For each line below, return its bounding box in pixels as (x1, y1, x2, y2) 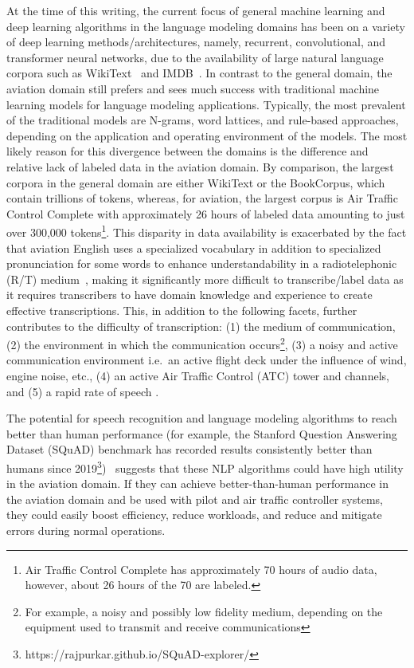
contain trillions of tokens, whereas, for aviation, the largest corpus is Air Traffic (6, 190, 398, 206)
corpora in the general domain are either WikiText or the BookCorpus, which (6, 174, 385, 191)
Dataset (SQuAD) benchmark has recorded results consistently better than (6, 441, 373, 458)
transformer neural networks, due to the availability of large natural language (6, 49, 384, 65)
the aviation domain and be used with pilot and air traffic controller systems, (6, 490, 383, 507)
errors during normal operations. (6, 521, 166, 538)
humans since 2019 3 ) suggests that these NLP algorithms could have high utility (6, 457, 404, 476)
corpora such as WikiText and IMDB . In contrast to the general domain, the (6, 65, 393, 81)
